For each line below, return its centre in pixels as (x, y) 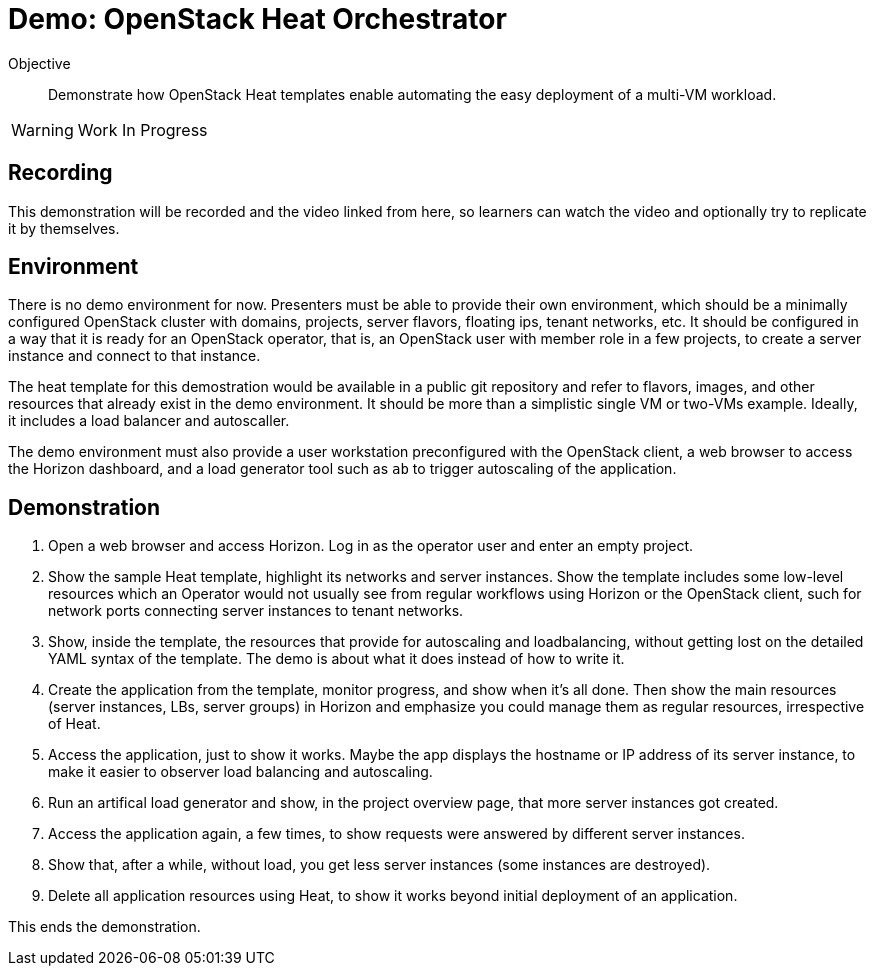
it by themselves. (64, 228)
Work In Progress (142, 129)
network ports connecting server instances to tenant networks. (256, 611)
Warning (42, 129)
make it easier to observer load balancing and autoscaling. (240, 772)
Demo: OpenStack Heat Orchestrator (257, 19)
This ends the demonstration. (104, 927)
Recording (60, 173)
